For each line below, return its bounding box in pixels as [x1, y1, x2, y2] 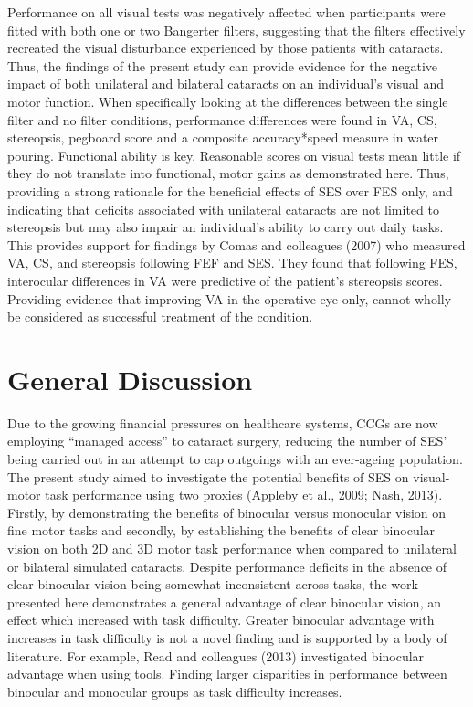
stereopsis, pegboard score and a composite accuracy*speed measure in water [7, 128, 439, 147]
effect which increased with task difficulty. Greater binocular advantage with [7, 610, 435, 629]
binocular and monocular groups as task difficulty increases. [7, 681, 342, 701]
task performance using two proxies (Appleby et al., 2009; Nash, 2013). [45, 485, 443, 504]
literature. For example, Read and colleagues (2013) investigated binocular [7, 646, 425, 665]
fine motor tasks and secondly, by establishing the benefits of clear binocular [7, 521, 436, 540]
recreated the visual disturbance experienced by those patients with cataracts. [7, 38, 444, 58]
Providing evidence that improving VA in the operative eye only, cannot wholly [7, 289, 452, 308]
